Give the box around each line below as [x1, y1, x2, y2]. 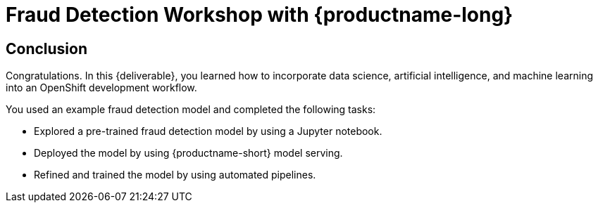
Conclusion [6, 39, 88, 58]
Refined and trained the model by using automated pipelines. [34, 169, 316, 181]
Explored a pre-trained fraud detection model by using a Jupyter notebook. [34, 125, 382, 138]
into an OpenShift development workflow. [6, 82, 197, 94]
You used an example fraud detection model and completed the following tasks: [6, 103, 376, 116]
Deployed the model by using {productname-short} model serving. [34, 147, 343, 160]
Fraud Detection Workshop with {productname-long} [6, 3, 513, 27]
